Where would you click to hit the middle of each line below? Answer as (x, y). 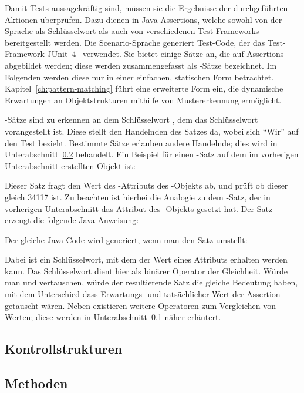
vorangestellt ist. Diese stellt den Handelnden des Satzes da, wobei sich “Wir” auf (152, 131)
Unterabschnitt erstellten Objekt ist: (70, 165)
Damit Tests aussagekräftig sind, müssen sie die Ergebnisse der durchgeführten (146, 8)
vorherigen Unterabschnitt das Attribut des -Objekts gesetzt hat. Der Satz (139, 208)
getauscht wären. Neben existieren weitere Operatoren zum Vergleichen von (140, 305)
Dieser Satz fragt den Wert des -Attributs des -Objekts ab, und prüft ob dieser (146, 185)
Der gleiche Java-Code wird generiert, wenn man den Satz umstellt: (126, 239)
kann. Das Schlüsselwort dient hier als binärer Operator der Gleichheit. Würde (146, 271)
